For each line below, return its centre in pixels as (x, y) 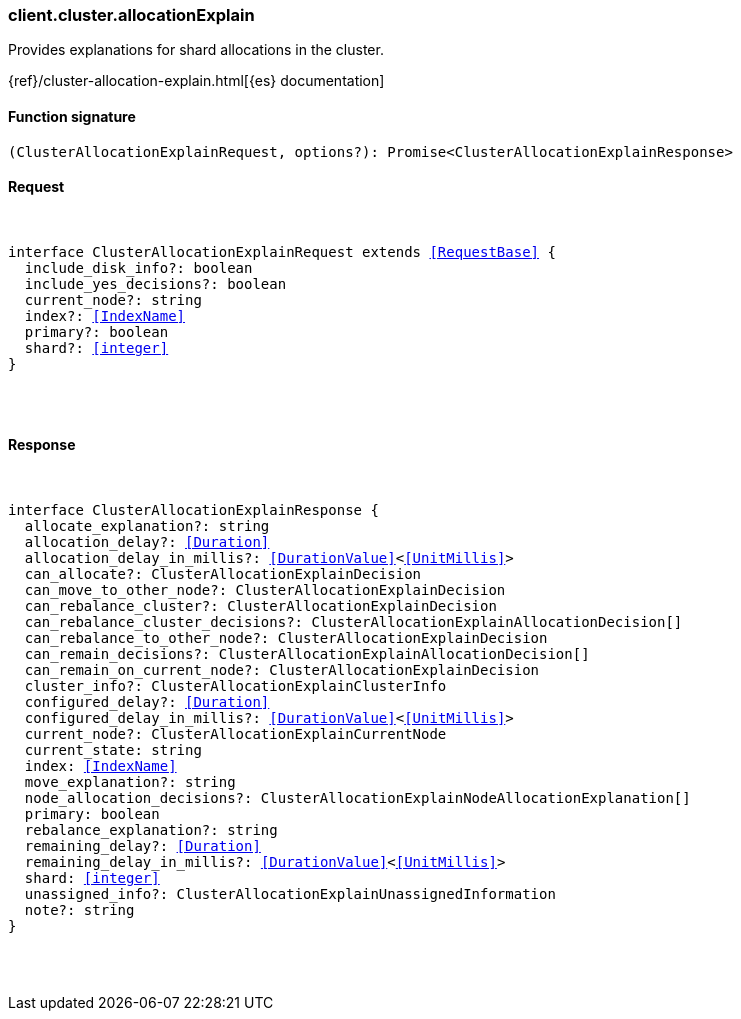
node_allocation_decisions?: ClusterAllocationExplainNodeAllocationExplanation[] (357, 798)
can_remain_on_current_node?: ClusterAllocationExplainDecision (282, 670)
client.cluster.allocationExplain (131, 15)
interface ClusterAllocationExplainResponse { (193, 510)
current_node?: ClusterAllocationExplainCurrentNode (235, 734)
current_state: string (113, 750)
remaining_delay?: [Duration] (142, 846)
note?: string (79, 910)
